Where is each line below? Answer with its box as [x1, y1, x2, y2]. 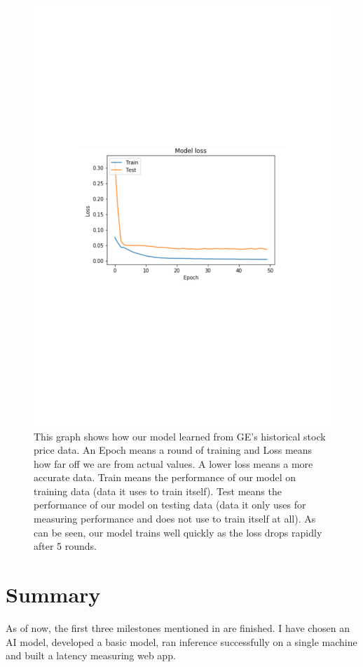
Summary [6, 580, 101, 609]
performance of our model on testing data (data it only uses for [34, 497, 306, 512]
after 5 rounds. [34, 539, 97, 553]
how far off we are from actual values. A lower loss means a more [34, 456, 313, 471]
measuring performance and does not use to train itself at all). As [34, 511, 316, 526]
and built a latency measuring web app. [6, 648, 176, 663]
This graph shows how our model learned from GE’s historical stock [34, 429, 326, 443]
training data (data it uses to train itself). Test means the [34, 483, 282, 498]
